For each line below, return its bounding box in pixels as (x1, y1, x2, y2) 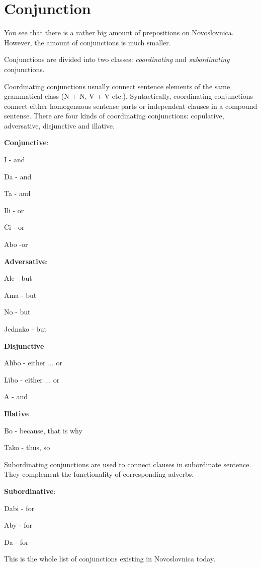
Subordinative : (4, 485, 56, 496)
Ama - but (4, 289, 37, 300)
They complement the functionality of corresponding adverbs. (4, 469, 194, 479)
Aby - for (4, 520, 33, 530)
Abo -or (4, 239, 28, 249)
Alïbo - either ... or (4, 357, 62, 368)
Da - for (4, 536, 29, 547)
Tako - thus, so (4, 442, 50, 453)
